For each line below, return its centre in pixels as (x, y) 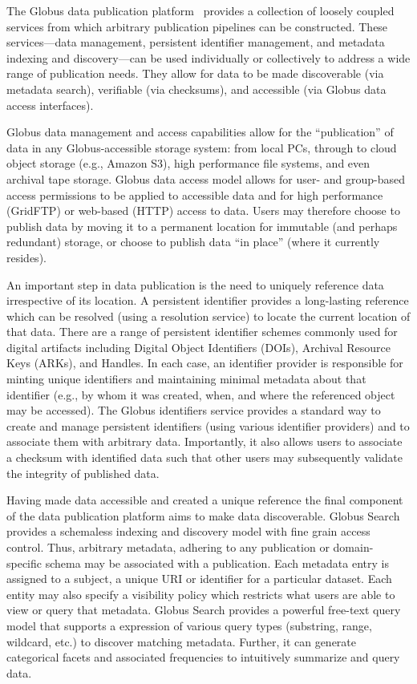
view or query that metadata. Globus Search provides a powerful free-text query (204, 610)
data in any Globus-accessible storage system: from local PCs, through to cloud (202, 147)
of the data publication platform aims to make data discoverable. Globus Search (203, 515)
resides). (26, 257)
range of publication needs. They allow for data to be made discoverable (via (195, 73)
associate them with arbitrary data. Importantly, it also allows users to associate (204, 441)
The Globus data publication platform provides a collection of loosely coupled (200, 10)
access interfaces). (50, 105)
